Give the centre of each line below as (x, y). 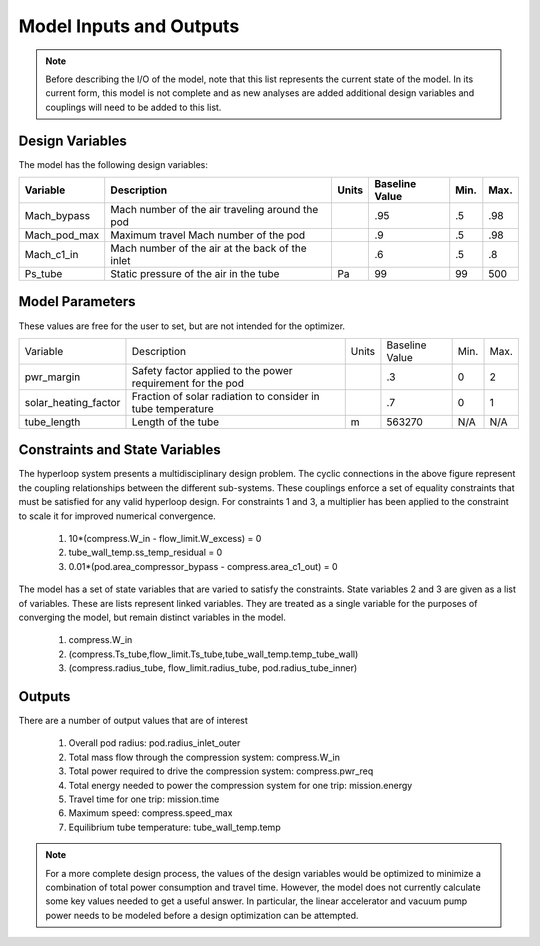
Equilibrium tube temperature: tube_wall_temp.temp (174, 827)
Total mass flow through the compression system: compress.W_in (204, 757)
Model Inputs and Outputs (129, 26)
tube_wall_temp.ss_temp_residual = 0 (145, 552)
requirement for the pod (188, 383)
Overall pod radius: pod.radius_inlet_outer (154, 743)
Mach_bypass (57, 216)
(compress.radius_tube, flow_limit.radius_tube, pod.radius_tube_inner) (213, 668)
